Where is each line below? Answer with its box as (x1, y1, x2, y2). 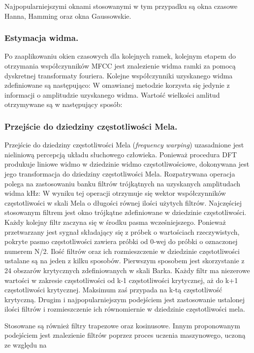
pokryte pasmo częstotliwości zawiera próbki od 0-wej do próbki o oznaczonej (4, 236, 238, 247)
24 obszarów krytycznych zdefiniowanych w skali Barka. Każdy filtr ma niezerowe (4, 265, 250, 275)
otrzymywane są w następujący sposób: (4, 99, 123, 109)
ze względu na (4, 340, 47, 350)
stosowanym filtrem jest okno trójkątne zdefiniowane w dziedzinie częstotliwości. (4, 207, 247, 217)
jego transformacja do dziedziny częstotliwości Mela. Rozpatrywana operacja (4, 168, 235, 178)
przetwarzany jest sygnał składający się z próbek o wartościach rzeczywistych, (4, 226, 240, 237)
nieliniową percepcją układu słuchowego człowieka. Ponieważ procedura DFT (4, 149, 237, 159)
